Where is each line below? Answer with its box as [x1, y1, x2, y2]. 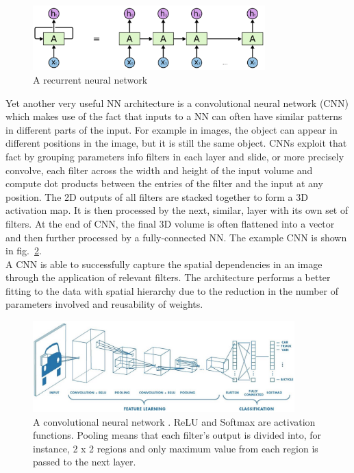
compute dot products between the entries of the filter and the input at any [5, 176, 323, 191]
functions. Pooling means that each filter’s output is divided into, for [33, 428, 322, 442]
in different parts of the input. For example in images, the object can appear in [5, 122, 338, 136]
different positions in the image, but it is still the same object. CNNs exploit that [5, 136, 347, 150]
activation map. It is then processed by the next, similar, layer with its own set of [5, 203, 349, 217]
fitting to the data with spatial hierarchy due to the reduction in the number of [5, 283, 338, 298]
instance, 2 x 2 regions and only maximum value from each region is [33, 441, 318, 455]
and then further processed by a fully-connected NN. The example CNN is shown [5, 230, 347, 244]
